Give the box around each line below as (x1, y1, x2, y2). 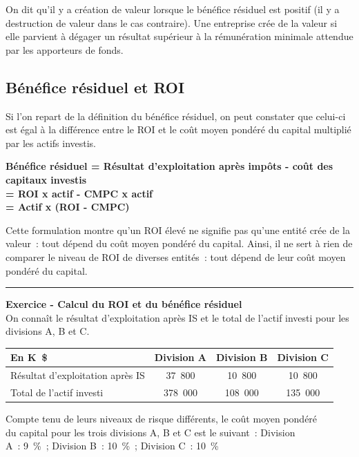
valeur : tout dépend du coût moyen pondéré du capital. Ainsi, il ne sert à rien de (6, 236, 353, 251)
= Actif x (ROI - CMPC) (6, 200, 130, 214)
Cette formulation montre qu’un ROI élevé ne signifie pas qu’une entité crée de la (6, 222, 350, 237)
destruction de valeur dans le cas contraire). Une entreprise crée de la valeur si (6, 15, 338, 30)
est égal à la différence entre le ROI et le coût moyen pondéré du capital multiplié (6, 122, 351, 137)
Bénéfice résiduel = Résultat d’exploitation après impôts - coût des (6, 159, 333, 173)
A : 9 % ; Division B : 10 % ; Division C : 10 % (6, 438, 219, 453)
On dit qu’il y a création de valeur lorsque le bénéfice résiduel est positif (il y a (6, 2, 340, 16)
